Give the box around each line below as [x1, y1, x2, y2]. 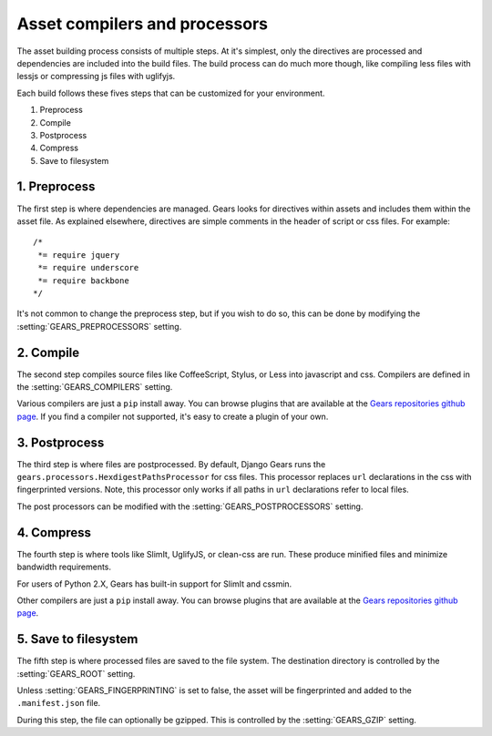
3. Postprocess [16, 434, 105, 450]
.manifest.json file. [16, 698, 101, 709]
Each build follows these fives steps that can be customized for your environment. [16, 87, 325, 98]
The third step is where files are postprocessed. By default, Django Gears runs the [16, 458, 326, 469]
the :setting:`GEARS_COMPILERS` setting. [16, 382, 173, 392]
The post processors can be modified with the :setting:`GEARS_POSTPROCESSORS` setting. [16, 501, 364, 512]
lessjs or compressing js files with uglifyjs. [16, 71, 176, 82]
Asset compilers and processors [16, 14, 269, 34]
